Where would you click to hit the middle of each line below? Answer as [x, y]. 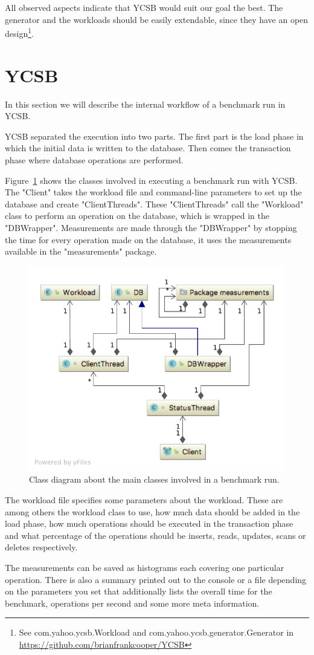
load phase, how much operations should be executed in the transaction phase [149, 523]
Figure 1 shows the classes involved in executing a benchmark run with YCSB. [151, 180]
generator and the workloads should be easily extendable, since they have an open [157, 19]
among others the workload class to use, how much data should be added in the [152, 511]
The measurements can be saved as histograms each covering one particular [145, 567]
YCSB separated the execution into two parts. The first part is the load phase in [154, 136]
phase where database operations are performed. [94, 159]
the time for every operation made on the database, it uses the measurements [148, 239]
